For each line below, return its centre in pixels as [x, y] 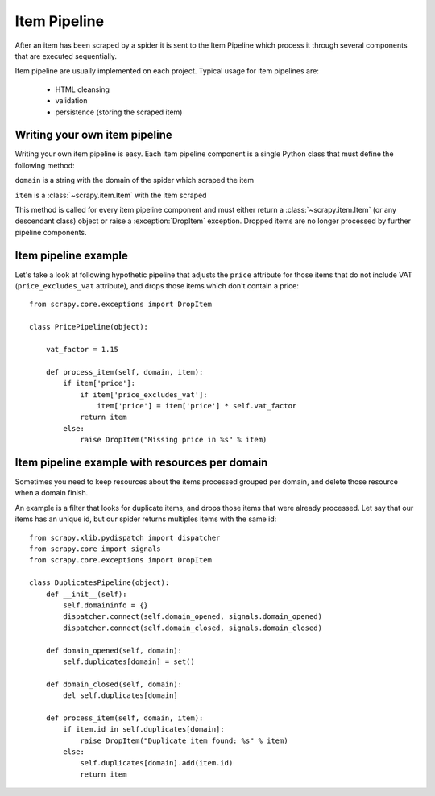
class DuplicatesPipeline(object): [99, 583]
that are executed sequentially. [66, 56]
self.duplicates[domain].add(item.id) [157, 763]
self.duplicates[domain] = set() [129, 661]
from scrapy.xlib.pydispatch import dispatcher [125, 537]
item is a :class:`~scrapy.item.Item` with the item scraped [111, 195]
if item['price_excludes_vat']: [144, 394]
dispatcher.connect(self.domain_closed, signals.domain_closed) [193, 628]
